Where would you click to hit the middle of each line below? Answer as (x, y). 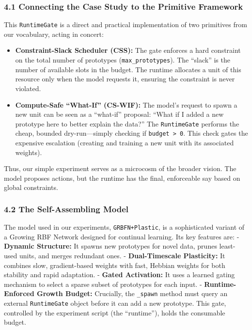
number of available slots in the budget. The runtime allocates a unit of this (128, 69)
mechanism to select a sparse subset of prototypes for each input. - (103, 284)
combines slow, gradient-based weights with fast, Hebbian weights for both (115, 265)
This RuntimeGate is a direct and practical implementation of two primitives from (126, 24)
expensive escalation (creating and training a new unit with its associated (125, 142)
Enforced (19, 293)
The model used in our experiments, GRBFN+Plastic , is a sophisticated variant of (124, 227)
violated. (28, 88)
